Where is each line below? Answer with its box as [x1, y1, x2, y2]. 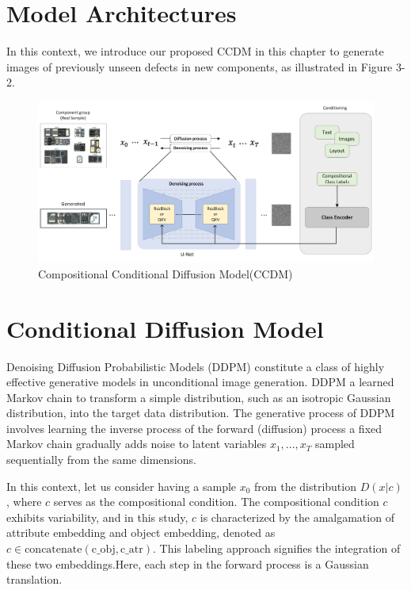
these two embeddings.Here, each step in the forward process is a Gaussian [6, 555, 369, 572]
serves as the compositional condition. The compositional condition [53, 493, 379, 510]
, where [6, 493, 42, 510]
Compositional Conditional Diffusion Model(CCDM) [38, 265, 293, 282]
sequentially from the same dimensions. [6, 451, 196, 468]
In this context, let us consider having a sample [6, 477, 237, 494]
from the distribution [254, 477, 356, 494]
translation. [6, 571, 63, 588]
